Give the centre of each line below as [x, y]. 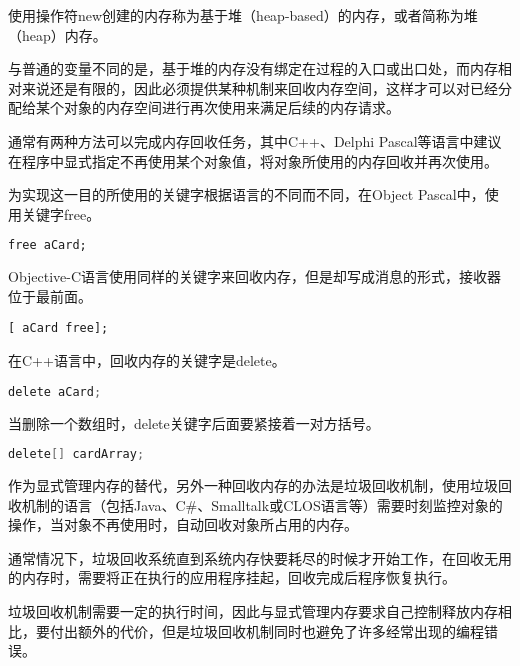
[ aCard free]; [58, 328]
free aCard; [47, 245]
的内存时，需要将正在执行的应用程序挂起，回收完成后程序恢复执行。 [232, 577]
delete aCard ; [55, 391]
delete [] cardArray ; [76, 454]
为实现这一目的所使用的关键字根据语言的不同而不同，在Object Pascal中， [246, 194]
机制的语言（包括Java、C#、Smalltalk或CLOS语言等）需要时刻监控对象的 [262, 504]
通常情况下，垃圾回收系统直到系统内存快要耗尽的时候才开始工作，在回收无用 [260, 557]
